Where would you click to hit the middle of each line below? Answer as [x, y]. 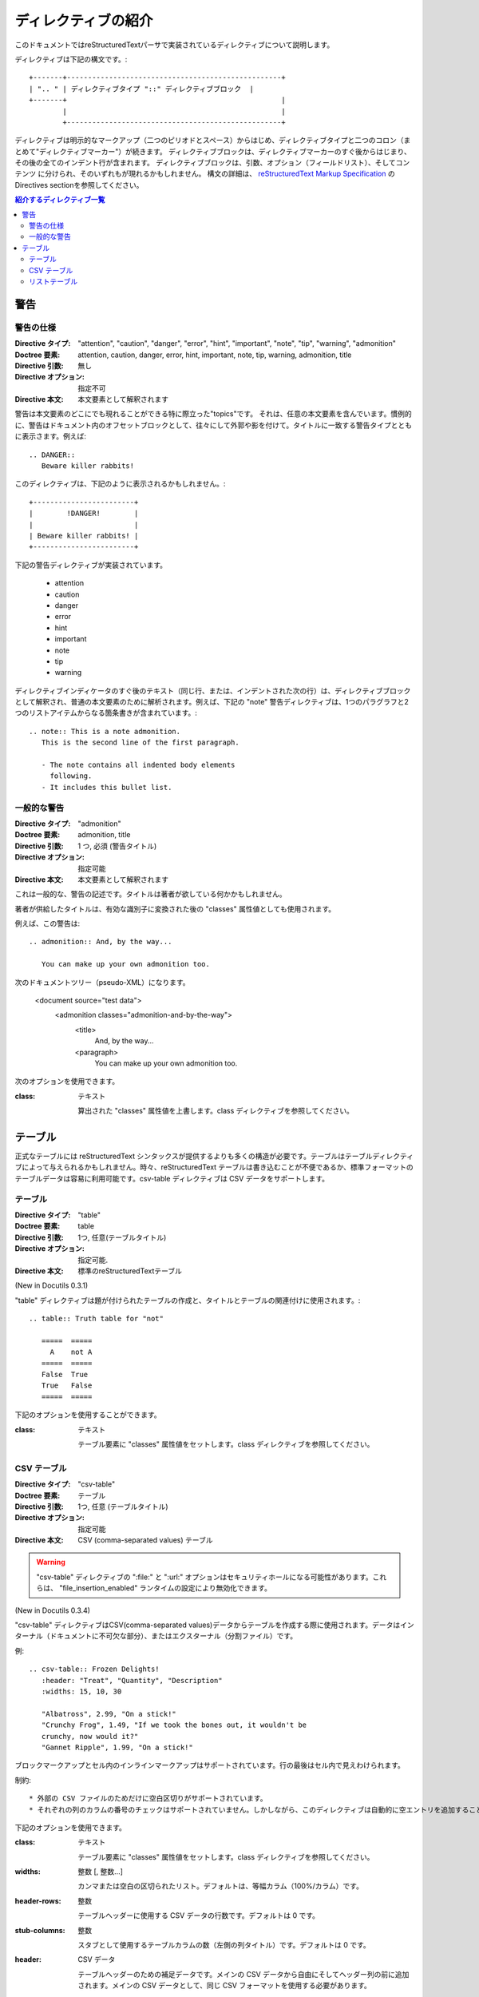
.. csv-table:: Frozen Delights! [94, 1669]
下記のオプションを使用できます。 [71, 1827]
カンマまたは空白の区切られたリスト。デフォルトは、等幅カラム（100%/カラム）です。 [220, 1886]
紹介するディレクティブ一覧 [60, 200]
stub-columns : [40, 1930]
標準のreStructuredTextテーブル [130, 1271]
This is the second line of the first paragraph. [140, 742]
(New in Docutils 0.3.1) [51, 1285]
